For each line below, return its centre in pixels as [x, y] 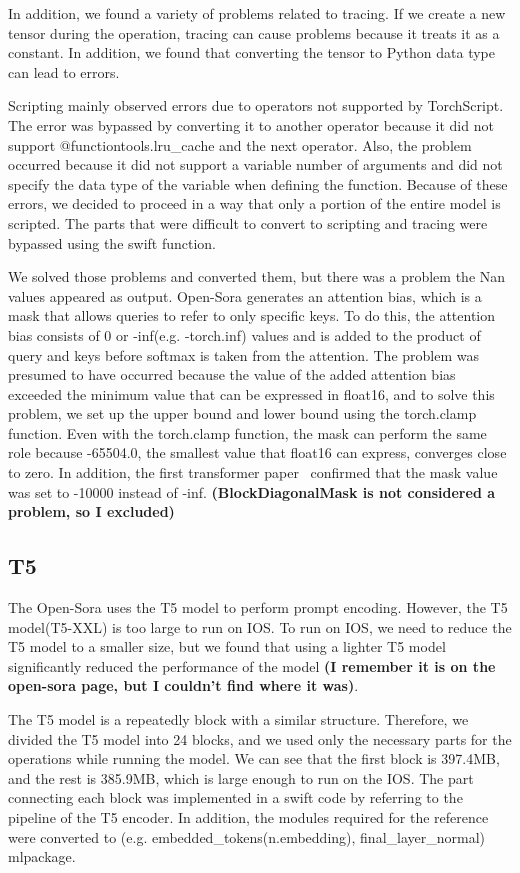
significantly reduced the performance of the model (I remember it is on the [252, 665]
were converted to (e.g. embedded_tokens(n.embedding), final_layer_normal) [247, 836]
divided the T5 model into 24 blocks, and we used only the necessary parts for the [260, 738]
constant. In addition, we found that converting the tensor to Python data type [251, 52]
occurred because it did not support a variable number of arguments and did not [255, 164]
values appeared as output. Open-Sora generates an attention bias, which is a [245, 295]
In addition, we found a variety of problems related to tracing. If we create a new [257, 13]
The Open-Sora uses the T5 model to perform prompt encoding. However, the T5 [258, 607]
